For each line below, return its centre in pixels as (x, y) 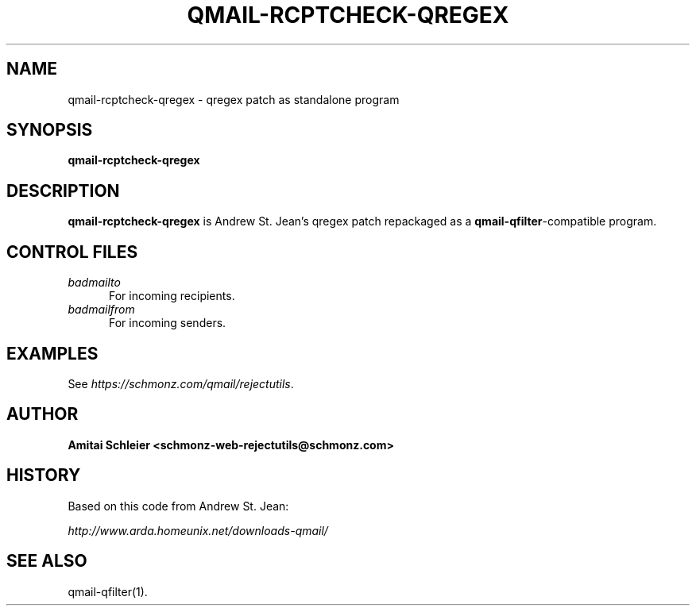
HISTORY (44, 475)
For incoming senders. (168, 323)
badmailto (94, 283)
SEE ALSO (47, 561)
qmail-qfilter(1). (108, 591)
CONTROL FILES (72, 252)
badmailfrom (101, 310)
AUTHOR (43, 414)
